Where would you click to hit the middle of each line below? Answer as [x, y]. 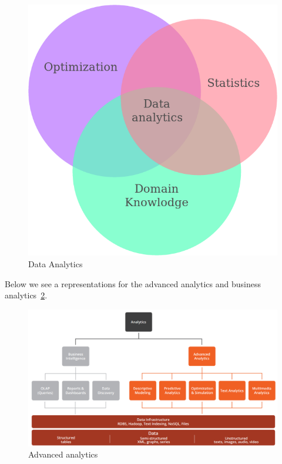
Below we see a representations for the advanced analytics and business [133, 283]
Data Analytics [56, 264]
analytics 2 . [26, 295]
